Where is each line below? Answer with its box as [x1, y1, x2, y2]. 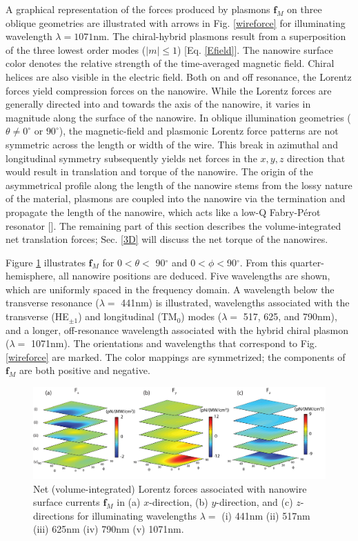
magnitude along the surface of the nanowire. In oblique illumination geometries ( [6, 110, 351, 124]
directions [33, 508, 74, 522]
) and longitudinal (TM [78, 309, 177, 324]
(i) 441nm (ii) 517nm [221, 508, 310, 522]
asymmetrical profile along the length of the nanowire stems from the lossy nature [6, 177, 352, 192]
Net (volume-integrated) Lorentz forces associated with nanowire [33, 481, 307, 495]
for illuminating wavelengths [77, 508, 197, 522]
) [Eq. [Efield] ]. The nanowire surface [177, 42, 333, 57]
